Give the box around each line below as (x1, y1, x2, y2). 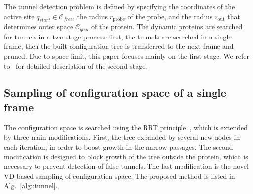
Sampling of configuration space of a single (4, 84, 226, 100)
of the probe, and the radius (127, 11, 213, 21)
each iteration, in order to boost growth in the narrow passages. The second (4, 142, 233, 152)
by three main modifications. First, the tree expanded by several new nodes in (4, 132, 240, 142)
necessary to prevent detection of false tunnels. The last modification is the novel (4, 161, 249, 171)
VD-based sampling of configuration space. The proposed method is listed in (4, 170, 235, 181)
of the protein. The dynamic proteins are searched (91, 21, 243, 32)
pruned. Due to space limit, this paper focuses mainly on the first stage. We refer (4, 51, 250, 61)
